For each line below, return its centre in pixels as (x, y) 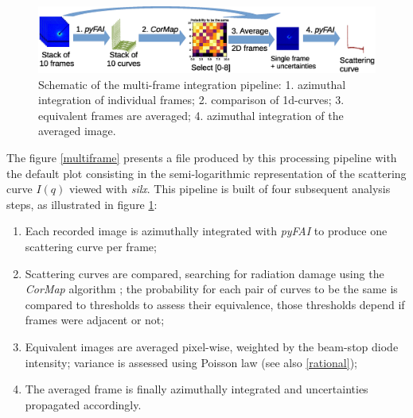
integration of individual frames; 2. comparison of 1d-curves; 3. (191, 100)
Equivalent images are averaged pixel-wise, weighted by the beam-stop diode (212, 346)
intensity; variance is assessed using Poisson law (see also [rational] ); (191, 362)
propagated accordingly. (83, 404)
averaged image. (77, 131)
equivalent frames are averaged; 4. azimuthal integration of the (191, 115)
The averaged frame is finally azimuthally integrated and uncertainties (197, 389)
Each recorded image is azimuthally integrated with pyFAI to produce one (206, 231)
